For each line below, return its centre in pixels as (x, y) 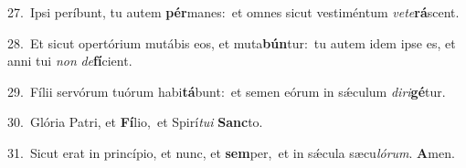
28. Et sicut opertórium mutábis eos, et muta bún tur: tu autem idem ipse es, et (232, 42)
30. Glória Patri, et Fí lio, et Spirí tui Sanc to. (135, 122)
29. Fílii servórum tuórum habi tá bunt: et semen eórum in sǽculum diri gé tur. (227, 91)
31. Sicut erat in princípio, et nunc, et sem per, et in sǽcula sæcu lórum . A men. (231, 152)
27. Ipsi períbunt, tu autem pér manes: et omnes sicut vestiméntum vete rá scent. (233, 12)
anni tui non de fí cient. (70, 61)
